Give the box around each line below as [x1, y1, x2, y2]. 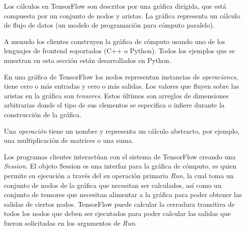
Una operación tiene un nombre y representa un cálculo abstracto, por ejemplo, [4, 125, 240, 136]
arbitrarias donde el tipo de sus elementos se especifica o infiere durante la [4, 100, 225, 110]
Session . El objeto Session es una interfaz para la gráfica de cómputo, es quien [4, 161, 237, 171]
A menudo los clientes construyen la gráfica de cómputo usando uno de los [4, 36, 225, 46]
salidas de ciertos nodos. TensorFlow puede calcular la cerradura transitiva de [4, 199, 235, 209]
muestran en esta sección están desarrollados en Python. [4, 55, 171, 65]
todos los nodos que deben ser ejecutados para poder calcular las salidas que [4, 208, 231, 218]
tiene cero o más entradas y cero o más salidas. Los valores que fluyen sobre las [4, 81, 239, 91]
